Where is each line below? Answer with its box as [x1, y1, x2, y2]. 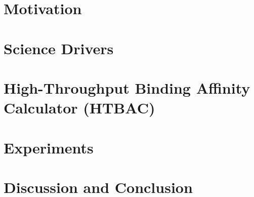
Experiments [4, 137, 94, 157]
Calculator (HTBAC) [4, 97, 155, 118]
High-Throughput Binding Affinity [4, 77, 250, 98]
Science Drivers [4, 37, 114, 58]
